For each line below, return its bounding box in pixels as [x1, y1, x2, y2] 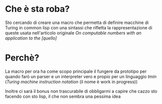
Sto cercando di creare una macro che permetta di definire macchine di [5, 20, 149, 25]
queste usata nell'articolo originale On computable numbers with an [5, 30, 142, 36]
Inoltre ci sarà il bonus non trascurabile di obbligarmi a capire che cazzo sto [5, 88, 158, 94]
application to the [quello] [5, 35, 57, 41]
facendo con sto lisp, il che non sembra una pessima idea [5, 93, 121, 99]
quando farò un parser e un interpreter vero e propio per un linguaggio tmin [5, 73, 157, 79]
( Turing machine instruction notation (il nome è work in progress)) [5, 79, 138, 84]
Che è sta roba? [5, 3, 70, 15]
